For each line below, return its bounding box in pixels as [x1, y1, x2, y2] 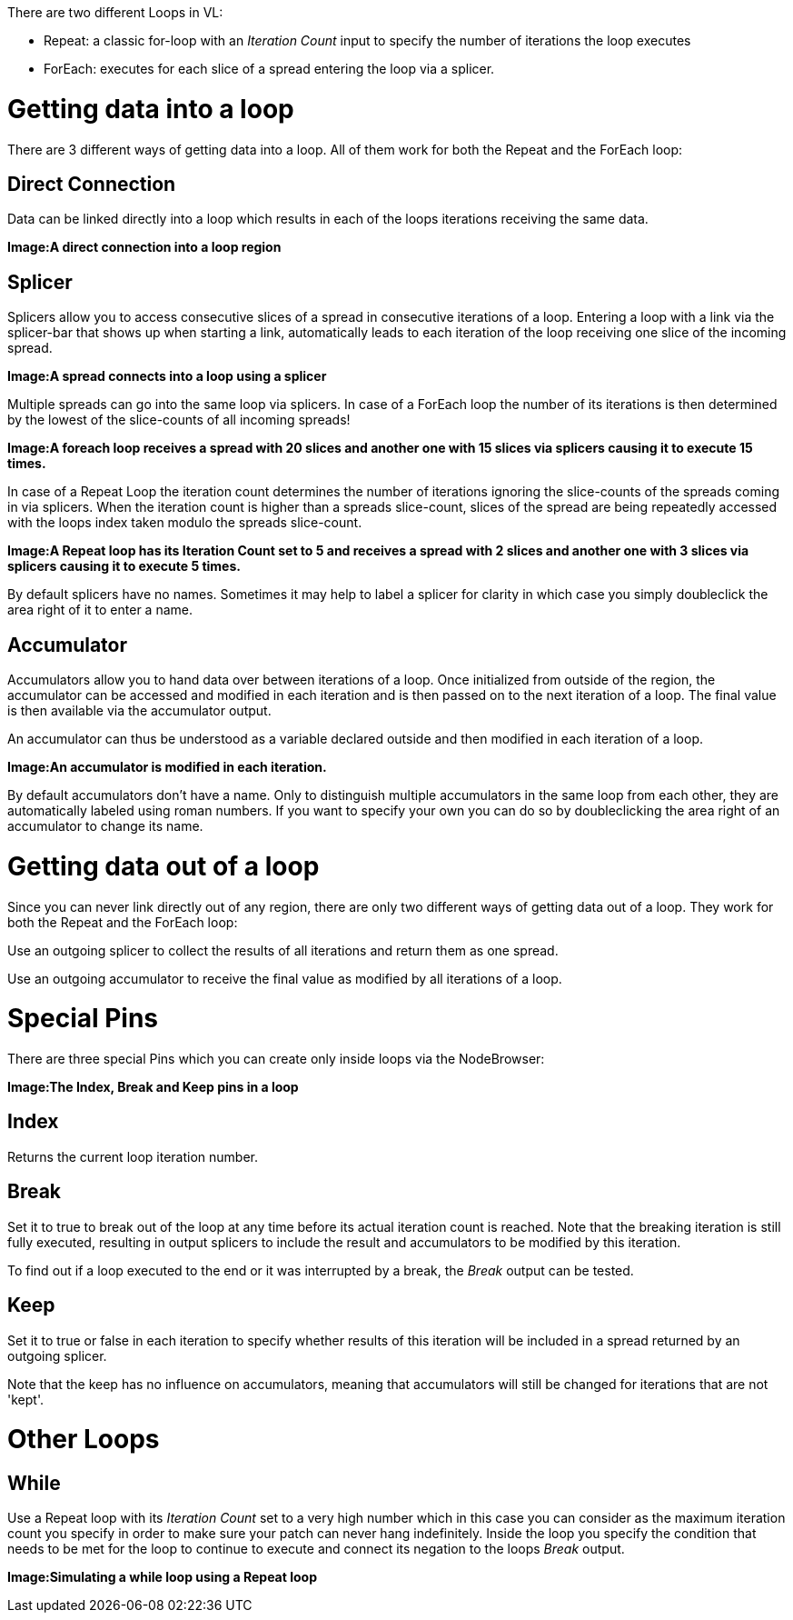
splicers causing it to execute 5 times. [7, 558, 241, 575]
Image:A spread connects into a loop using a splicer [7, 368, 327, 385]
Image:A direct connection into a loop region [7, 239, 282, 255]
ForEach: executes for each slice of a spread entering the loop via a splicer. [44, 61, 495, 76]
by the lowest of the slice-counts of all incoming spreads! [7, 412, 351, 428]
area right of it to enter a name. [7, 602, 193, 618]
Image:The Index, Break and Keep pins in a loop [7, 1079, 299, 1095]
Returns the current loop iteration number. [7, 1148, 258, 1165]
